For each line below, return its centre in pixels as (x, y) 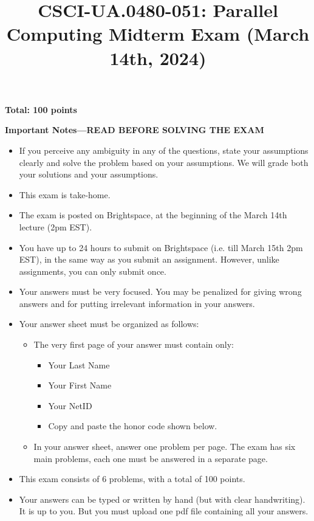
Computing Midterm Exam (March (158, 34)
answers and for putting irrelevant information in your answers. (137, 303)
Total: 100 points (41, 109)
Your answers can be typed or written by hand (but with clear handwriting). (162, 499)
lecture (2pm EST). (56, 226)
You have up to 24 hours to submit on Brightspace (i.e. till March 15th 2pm (161, 247)
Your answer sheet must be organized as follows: (109, 324)
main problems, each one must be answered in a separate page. (151, 458)
